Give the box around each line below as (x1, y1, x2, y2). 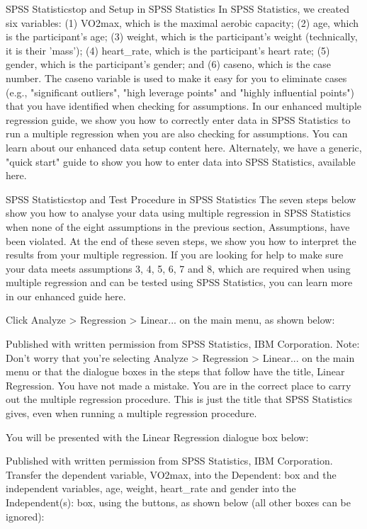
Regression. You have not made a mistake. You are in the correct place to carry (6, 377, 351, 392)
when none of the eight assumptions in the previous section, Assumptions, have (6, 219, 350, 234)
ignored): (6, 508, 45, 523)
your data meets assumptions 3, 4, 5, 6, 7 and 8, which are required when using (6, 261, 351, 275)
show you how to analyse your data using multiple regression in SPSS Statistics (6, 205, 351, 220)
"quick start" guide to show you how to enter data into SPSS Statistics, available (6, 154, 356, 169)
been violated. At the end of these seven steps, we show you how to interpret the (6, 233, 356, 248)
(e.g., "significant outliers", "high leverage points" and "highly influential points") (6, 84, 354, 99)
